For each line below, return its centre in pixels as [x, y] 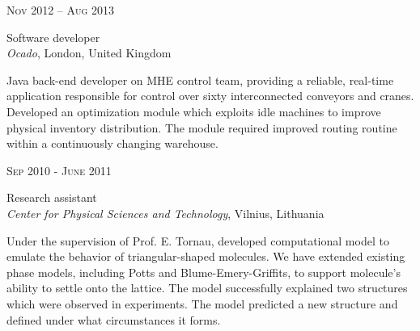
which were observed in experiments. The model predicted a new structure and [202, 303]
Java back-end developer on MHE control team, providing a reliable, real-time [200, 80]
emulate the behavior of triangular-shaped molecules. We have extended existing [206, 256]
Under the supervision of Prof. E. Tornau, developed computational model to [198, 240]
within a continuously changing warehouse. [112, 143]
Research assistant [52, 197]
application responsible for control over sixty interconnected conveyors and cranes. [210, 96]
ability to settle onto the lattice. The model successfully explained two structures [207, 288]
